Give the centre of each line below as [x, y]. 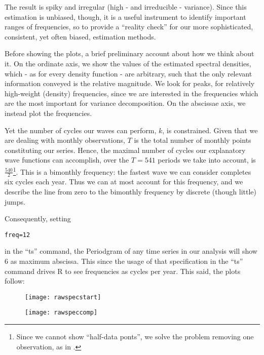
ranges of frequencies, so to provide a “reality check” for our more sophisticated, [129, 27]
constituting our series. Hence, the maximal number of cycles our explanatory [125, 150]
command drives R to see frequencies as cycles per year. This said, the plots [123, 271]
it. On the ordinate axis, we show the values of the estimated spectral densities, [128, 63]
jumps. [15, 201]
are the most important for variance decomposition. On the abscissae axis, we [125, 103]
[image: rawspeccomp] [61, 313]
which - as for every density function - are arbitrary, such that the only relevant [128, 73]
